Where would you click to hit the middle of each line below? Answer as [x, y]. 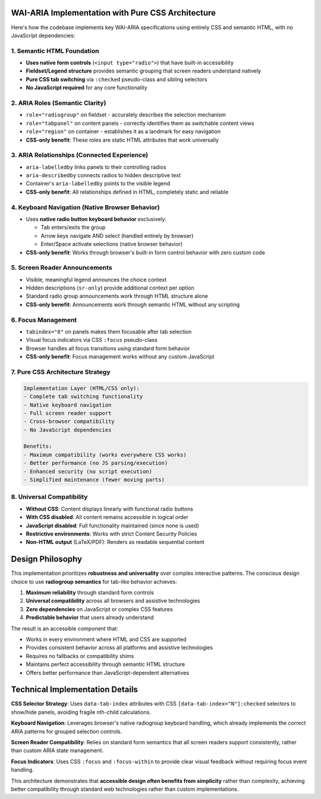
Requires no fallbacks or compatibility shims [80, 656]
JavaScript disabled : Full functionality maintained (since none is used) [112, 526]
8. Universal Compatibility [49, 497]
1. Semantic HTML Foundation [55, 51]
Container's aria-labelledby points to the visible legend [98, 184]
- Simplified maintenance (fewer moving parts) [94, 480]
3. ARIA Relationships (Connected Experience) [80, 155]
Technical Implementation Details [74, 690]
